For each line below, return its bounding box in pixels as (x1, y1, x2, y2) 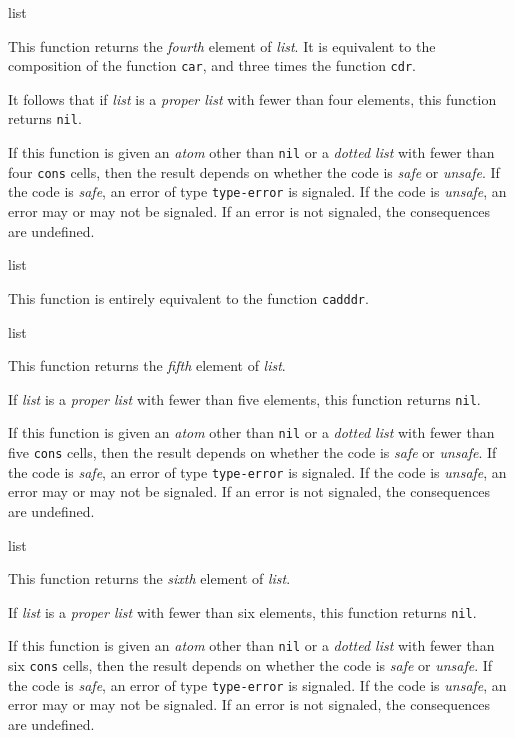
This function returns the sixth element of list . (8, 568, 291, 589)
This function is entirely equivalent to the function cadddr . (8, 287, 369, 308)
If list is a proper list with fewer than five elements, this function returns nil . (8, 388, 481, 409)
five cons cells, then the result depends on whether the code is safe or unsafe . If (8, 442, 497, 462)
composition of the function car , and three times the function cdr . (8, 55, 416, 76)
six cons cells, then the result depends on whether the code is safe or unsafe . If (8, 655, 493, 675)
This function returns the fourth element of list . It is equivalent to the (8, 35, 436, 56)
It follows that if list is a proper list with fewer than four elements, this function (8, 88, 497, 109)
